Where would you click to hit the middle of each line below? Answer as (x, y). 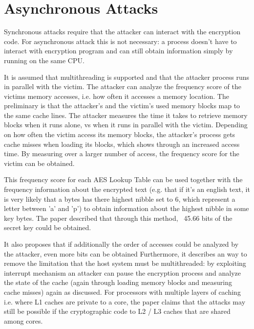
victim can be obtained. (39, 163)
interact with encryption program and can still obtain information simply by (118, 51)
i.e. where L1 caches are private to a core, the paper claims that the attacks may (125, 301)
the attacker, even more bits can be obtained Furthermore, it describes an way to (126, 253)
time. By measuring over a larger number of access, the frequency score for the (122, 153)
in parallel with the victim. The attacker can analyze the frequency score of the (123, 86)
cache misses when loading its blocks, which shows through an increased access (122, 144)
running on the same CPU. (44, 60)
